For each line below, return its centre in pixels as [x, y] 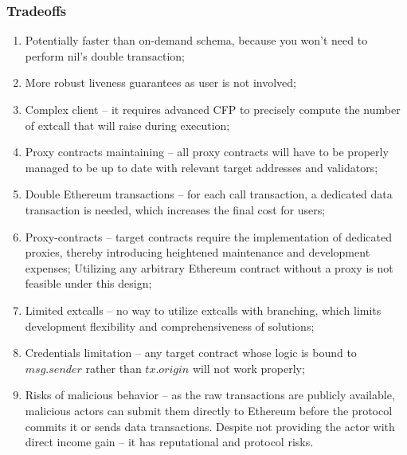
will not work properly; [249, 368]
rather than [113, 368]
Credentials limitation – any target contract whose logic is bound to [191, 353]
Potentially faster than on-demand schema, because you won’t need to [196, 40]
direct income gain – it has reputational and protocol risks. [169, 442]
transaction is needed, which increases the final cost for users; [175, 209]
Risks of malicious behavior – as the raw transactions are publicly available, [210, 395]
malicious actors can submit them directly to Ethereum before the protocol [209, 410]
